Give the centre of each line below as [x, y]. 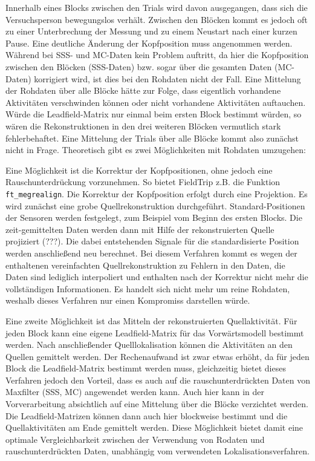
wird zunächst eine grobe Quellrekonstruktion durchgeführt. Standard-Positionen [155, 205]
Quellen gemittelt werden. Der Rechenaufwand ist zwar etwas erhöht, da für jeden [157, 356]
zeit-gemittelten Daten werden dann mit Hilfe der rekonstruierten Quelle [140, 229]
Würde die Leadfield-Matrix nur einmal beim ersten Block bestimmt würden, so [154, 114]
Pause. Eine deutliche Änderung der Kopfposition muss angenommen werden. [149, 43]
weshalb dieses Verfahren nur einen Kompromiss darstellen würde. [128, 300]
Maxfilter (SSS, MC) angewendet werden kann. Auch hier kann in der [135, 392]
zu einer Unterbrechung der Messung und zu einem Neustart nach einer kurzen [151, 31]
